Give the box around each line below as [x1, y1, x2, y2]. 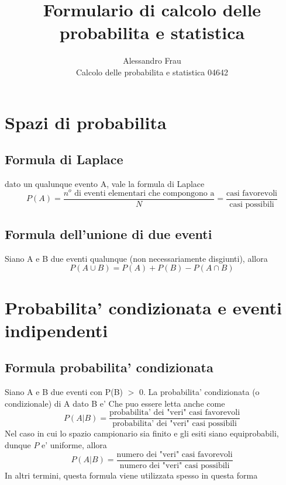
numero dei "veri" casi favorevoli [116, 450, 233, 459]
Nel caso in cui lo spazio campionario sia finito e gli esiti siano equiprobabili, [5, 427, 279, 439]
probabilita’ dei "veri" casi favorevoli [109, 408, 240, 417]
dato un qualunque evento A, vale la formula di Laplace [5, 177, 205, 189]
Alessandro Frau [123, 54, 181, 67]
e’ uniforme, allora [42, 439, 107, 451]
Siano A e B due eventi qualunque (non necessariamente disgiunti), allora [5, 252, 268, 264]
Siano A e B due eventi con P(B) [5, 386, 123, 398]
